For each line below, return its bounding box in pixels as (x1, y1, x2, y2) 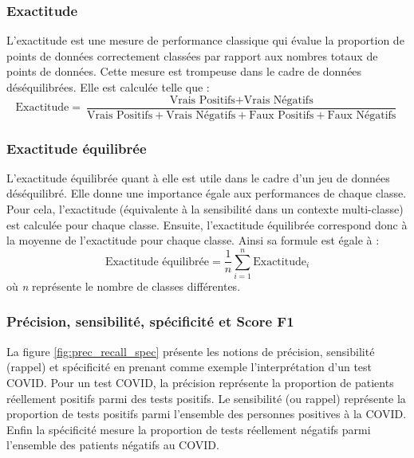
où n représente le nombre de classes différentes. (6, 277, 241, 294)
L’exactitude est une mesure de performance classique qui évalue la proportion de (6, 32, 404, 49)
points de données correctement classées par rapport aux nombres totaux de (6, 47, 378, 64)
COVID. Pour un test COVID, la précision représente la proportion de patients (6, 374, 394, 390)
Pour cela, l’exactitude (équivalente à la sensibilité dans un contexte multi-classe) (6, 201, 404, 217)
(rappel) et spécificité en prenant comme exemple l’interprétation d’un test (6, 358, 373, 375)
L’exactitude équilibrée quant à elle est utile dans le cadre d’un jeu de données (6, 169, 390, 186)
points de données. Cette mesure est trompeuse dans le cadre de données (6, 63, 362, 80)
